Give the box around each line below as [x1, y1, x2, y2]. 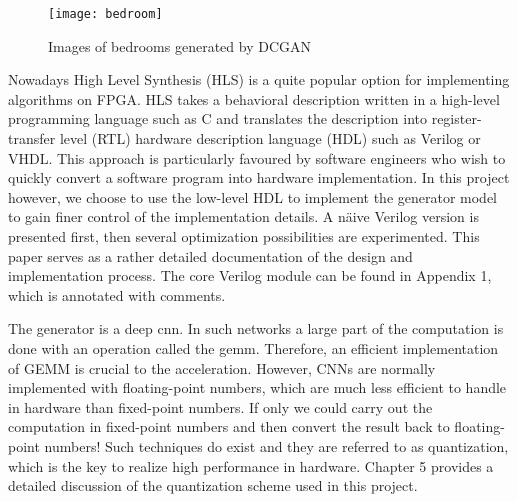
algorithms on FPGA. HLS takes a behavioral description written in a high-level [8, 88, 500, 109]
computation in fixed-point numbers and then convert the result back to [8, 416, 450, 437]
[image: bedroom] [48, 7, 163, 21]
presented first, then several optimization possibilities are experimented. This [8, 226, 480, 246]
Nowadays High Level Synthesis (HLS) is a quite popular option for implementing [8, 69, 510, 90]
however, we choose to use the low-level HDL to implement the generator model [8, 186, 498, 207]
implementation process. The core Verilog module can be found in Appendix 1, [8, 265, 492, 286]
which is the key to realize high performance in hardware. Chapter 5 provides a [8, 455, 494, 476]
